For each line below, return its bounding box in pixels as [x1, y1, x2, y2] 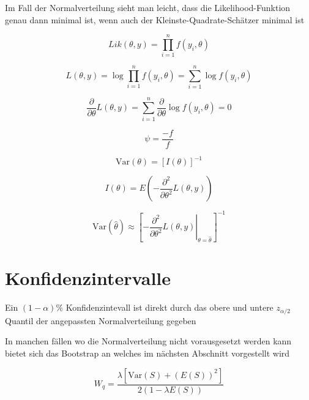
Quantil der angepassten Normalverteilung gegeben [5, 314, 196, 327]
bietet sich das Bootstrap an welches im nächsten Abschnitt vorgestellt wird [5, 346, 290, 359]
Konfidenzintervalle [5, 265, 171, 291]
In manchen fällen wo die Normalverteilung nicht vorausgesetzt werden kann [5, 335, 292, 347]
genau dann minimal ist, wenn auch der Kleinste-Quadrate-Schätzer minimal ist [5, 13, 305, 26]
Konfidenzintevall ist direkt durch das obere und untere [65, 301, 274, 314]
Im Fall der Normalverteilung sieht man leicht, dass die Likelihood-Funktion [5, 1, 291, 13]
